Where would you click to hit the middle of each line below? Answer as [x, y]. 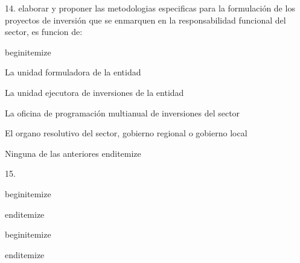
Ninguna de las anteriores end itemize [73, 153]
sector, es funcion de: [44, 32]
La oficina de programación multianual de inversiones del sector [123, 112]
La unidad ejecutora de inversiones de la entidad [94, 92]
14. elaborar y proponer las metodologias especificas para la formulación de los [150, 8]
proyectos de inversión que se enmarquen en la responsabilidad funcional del [145, 20]
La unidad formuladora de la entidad [73, 72]
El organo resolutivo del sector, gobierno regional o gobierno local [126, 133]
